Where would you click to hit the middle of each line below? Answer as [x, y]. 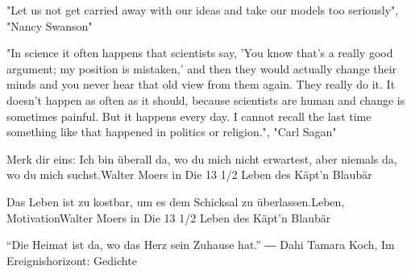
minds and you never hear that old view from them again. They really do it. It [201, 84]
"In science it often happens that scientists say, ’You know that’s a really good [200, 53]
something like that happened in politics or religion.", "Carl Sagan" [172, 132]
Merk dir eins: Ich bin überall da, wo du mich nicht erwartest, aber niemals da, [202, 158]
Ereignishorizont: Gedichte [72, 260]
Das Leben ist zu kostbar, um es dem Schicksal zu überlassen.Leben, [176, 201]
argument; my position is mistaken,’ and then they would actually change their [202, 68]
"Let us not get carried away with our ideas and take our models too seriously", [203, 10]
